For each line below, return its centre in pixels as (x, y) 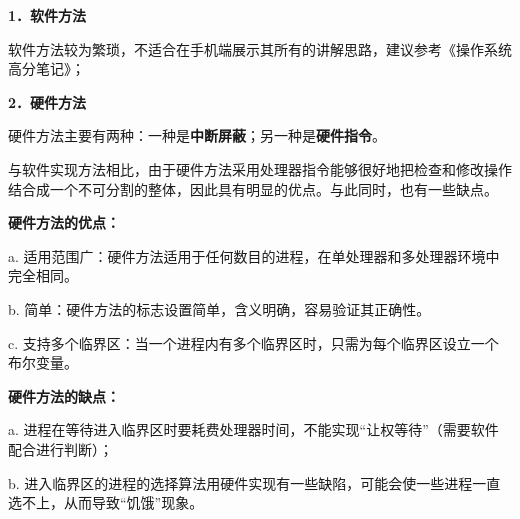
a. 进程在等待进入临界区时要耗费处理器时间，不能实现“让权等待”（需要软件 (253, 429)
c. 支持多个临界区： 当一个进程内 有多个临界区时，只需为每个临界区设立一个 (253, 342)
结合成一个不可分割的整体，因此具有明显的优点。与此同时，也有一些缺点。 (253, 188)
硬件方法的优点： (64, 222)
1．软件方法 (47, 15)
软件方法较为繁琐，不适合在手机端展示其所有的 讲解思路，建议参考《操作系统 (260, 48)
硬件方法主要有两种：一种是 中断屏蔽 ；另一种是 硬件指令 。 (197, 135)
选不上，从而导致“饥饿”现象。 (106, 502)
